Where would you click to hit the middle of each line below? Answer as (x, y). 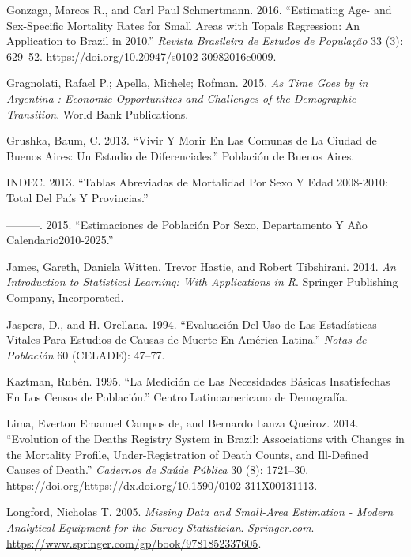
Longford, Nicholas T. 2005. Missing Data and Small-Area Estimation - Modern (200, 512)
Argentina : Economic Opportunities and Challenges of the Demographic (181, 98)
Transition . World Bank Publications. (98, 113)
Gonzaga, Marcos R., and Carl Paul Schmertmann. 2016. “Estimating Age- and (199, 9)
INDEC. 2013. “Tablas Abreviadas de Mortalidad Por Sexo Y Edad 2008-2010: (197, 182)
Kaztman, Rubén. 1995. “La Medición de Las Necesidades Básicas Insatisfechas (198, 381)
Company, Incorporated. (65, 297)
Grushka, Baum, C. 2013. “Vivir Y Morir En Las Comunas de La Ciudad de (192, 140)
